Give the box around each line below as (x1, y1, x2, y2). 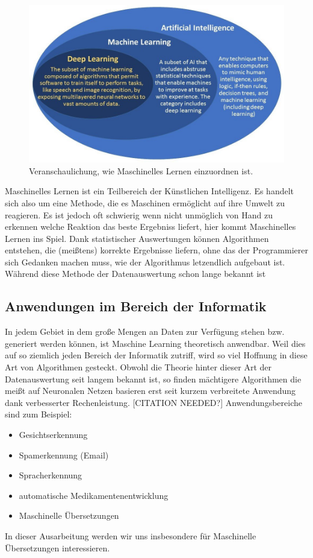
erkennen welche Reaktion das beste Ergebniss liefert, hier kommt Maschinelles (5, 220, 296, 233)
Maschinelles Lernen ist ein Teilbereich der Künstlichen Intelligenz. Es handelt (5, 185, 294, 197)
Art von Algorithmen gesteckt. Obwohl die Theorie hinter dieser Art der (5, 361, 271, 373)
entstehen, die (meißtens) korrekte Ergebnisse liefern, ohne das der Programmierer (5, 244, 308, 256)
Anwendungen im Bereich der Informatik (5, 297, 267, 315)
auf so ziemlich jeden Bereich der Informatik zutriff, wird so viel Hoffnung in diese (5, 349, 308, 361)
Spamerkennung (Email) (19, 448, 109, 461)
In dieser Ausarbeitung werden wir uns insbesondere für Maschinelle (5, 529, 256, 542)
